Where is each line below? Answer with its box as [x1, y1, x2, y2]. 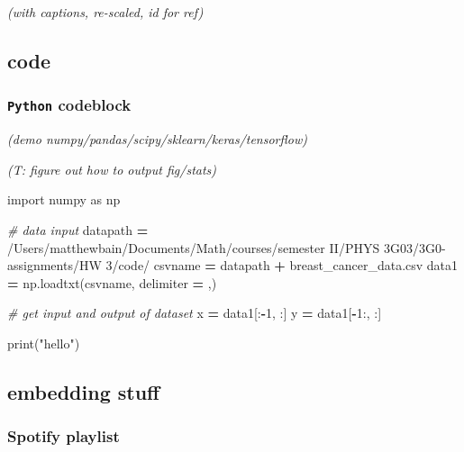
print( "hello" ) [7, 333, 80, 352]
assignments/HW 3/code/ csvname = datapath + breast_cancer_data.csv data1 [7, 256, 459, 275]
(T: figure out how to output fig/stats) [7, 159, 217, 178]
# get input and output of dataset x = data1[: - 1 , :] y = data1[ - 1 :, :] [7, 303, 382, 322]
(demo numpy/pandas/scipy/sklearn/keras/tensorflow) [7, 130, 307, 149]
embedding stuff [7, 377, 160, 405]
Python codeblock [7, 94, 132, 116]
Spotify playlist [7, 425, 120, 447]
